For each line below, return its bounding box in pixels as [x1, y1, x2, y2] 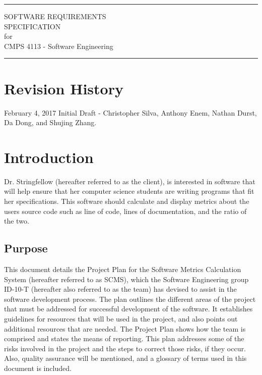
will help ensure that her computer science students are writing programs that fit [4, 186, 254, 196]
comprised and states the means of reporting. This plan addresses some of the [4, 333, 244, 344]
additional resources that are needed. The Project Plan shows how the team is [4, 323, 246, 334]
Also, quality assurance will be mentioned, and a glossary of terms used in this [4, 353, 247, 363]
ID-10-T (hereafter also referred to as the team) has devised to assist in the [4, 284, 237, 294]
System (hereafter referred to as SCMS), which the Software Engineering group [4, 274, 249, 284]
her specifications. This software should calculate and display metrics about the [4, 196, 249, 206]
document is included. [4, 362, 72, 373]
